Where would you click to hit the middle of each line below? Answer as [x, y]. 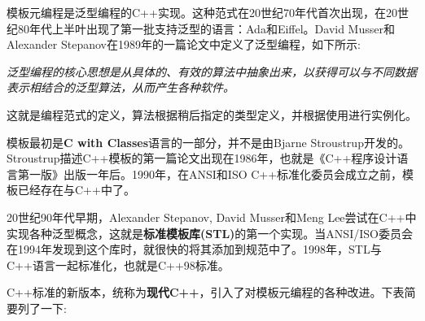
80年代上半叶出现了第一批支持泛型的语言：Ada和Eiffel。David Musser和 [206, 28]
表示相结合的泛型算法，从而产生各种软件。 [120, 87]
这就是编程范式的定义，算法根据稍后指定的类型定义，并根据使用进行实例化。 [212, 114]
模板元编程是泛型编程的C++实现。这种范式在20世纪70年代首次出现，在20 [202, 12]
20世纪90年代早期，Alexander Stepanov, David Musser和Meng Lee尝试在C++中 [212, 217]
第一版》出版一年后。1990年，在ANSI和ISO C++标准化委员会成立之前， [210, 174]
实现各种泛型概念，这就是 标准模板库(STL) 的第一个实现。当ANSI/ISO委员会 [210, 233]
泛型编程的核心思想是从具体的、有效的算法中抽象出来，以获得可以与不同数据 [212, 71]
